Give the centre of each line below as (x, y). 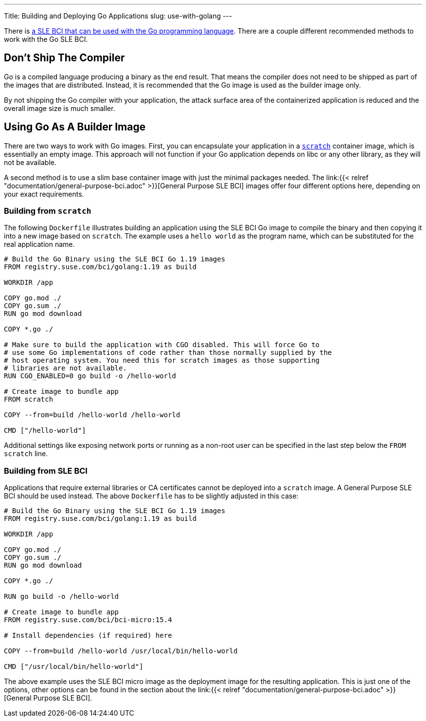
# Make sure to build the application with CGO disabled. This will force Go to (162, 345)
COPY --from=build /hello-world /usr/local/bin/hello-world (121, 651)
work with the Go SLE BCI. (46, 39)
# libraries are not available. (65, 368)
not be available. (30, 162)
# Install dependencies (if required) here (88, 636)
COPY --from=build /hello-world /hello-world (92, 415)
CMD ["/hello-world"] (45, 431)
